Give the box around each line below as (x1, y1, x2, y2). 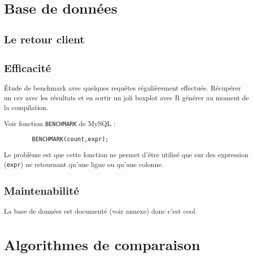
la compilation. (4, 102, 49, 112)
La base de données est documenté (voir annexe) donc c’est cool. (4, 205, 197, 216)
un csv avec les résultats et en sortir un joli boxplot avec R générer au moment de (4, 92, 249, 102)
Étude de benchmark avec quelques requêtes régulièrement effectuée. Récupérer (4, 83, 241, 93)
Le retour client (4, 31, 84, 46)
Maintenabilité (4, 183, 79, 198)
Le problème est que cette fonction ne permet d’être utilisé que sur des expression (4, 149, 249, 160)
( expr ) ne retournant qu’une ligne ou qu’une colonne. (4, 159, 164, 169)
